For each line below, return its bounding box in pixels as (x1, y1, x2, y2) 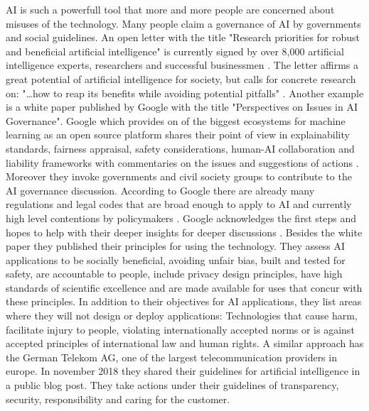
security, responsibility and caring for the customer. (6, 391, 230, 406)
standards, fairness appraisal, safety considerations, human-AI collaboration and (6, 141, 355, 155)
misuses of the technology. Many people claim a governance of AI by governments (6, 16, 361, 31)
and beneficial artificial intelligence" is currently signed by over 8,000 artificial (6, 43, 344, 58)
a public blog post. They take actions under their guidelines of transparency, (6, 378, 339, 393)
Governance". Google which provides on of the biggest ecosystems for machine (6, 113, 346, 128)
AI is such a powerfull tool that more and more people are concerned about (6, 2, 335, 16)
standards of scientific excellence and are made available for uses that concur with (6, 280, 363, 295)
